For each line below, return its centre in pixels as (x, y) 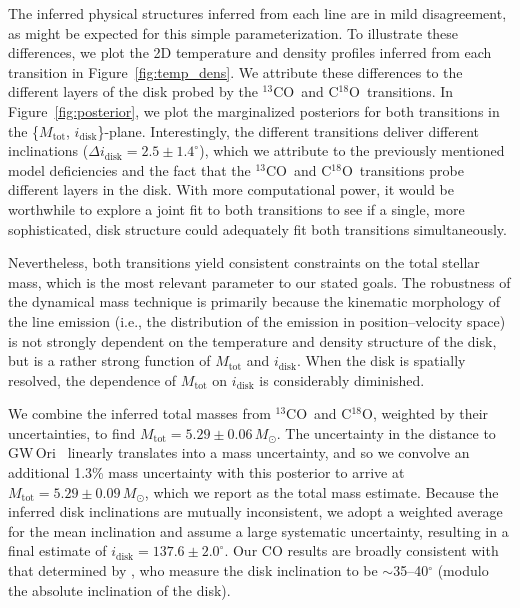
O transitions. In (401, 91)
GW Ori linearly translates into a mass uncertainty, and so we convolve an (239, 452)
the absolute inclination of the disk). (119, 589)
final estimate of (57, 550)
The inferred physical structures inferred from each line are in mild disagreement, (257, 13)
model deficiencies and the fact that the (129, 169)
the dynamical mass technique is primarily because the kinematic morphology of (254, 301)
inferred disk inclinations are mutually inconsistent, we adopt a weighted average (255, 511)
